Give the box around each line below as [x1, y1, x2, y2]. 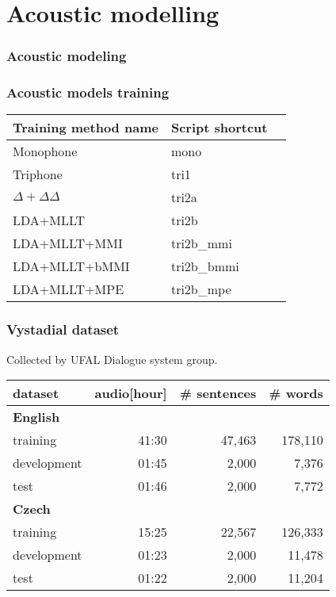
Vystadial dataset [6, 320, 120, 339]
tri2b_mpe [170, 280, 231, 299]
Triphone [13, 165, 63, 184]
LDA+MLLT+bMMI [13, 257, 130, 276]
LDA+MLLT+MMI [13, 234, 123, 253]
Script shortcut [170, 118, 268, 137]
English [13, 408, 60, 427]
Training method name [13, 118, 158, 137]
